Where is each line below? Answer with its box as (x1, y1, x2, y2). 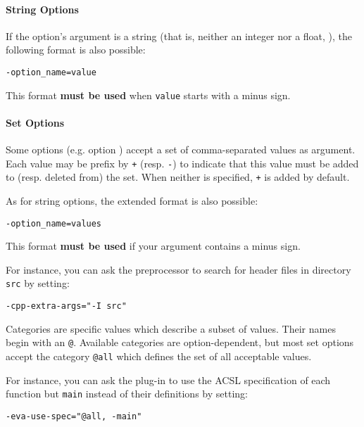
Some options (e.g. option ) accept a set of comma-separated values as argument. (6, 142, 356, 157)
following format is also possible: (6, 42, 146, 57)
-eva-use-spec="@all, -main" (6, 411, 142, 421)
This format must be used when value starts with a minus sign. (6, 87, 291, 102)
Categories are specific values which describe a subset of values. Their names (6, 321, 336, 336)
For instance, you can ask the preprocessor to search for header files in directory (6, 262, 351, 276)
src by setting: (6, 276, 70, 291)
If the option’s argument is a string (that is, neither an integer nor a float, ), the (6, 28, 353, 43)
